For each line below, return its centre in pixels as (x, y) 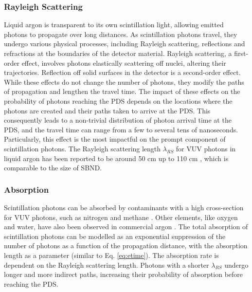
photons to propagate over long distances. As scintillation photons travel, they (121, 34)
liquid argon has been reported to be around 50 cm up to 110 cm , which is (116, 158)
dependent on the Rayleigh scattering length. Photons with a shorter (107, 265)
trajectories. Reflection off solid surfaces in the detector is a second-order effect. (122, 72)
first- (241, 53)
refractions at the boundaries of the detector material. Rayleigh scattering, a (118, 53)
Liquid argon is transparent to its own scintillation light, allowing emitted (114, 25)
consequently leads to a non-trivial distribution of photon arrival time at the (118, 120)
